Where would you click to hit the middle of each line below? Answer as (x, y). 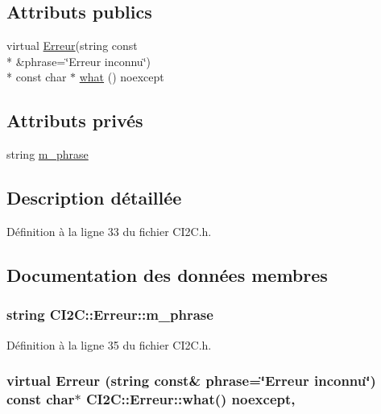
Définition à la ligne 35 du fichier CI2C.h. (109, 344)
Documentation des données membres (167, 274)
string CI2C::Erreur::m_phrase (110, 315)
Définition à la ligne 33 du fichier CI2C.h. (109, 231)
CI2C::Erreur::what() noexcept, (190, 399)
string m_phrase (48, 154)
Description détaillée (94, 198)
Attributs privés (75, 120)
